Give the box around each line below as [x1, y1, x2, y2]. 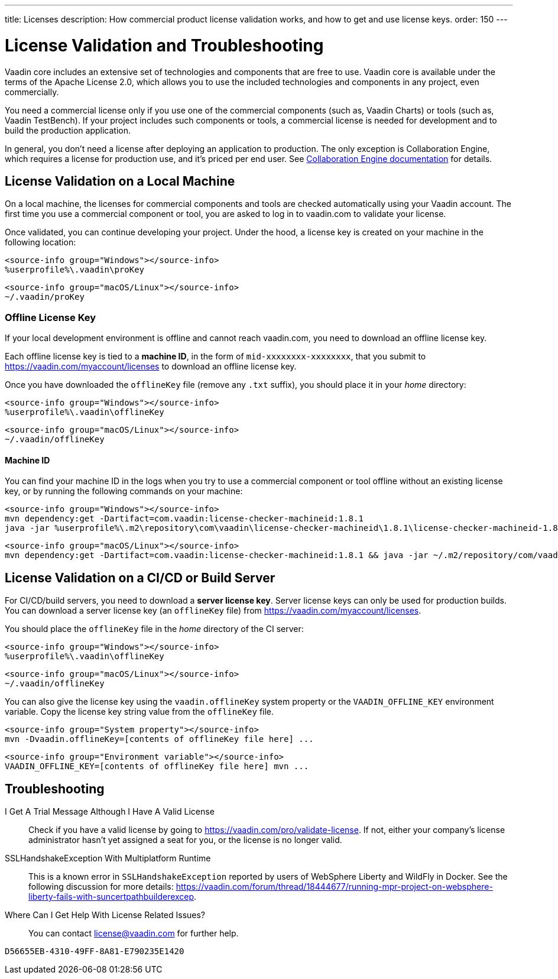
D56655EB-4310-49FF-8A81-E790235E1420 [5, 946, 184, 956]
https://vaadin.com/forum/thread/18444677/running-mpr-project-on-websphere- [176, 881, 493, 892]
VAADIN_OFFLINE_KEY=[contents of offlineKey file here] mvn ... [5, 761, 309, 771]
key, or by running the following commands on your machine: [5, 486, 243, 497]
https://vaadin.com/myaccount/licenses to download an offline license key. [5, 361, 297, 372]
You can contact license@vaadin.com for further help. [28, 928, 239, 938]
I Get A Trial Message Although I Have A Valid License [5, 806, 215, 816]
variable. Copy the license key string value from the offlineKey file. [5, 706, 274, 717]
